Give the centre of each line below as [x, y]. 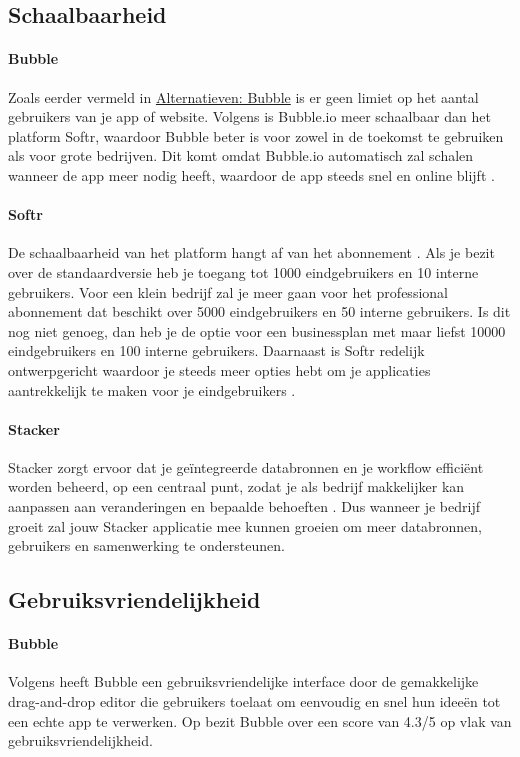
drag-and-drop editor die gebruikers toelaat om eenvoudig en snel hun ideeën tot [254, 701]
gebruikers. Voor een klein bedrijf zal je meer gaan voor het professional [228, 291]
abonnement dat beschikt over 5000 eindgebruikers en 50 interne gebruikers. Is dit [259, 311]
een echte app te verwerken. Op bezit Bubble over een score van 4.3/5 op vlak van [260, 720]
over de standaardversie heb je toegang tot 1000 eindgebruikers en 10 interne [243, 271]
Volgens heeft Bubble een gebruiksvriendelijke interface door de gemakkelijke [243, 681]
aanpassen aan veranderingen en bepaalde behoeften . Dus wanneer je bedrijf [244, 506]
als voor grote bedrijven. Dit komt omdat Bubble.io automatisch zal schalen [241, 155]
